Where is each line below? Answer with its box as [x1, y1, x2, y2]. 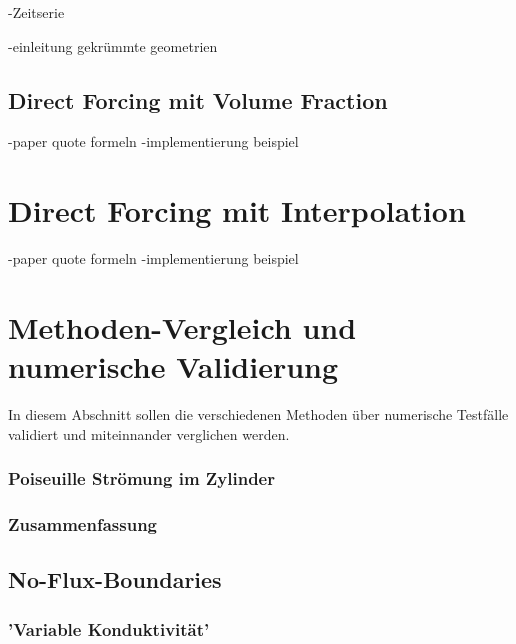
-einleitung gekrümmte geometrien [8, 35, 218, 56]
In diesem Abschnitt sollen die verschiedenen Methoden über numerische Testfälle [8, 404, 509, 425]
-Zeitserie [8, 2, 65, 22]
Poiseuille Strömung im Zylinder [8, 466, 275, 491]
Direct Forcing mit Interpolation [8, 190, 466, 231]
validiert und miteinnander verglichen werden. [8, 423, 290, 444]
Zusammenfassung [8, 511, 158, 536]
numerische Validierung [8, 346, 339, 387]
